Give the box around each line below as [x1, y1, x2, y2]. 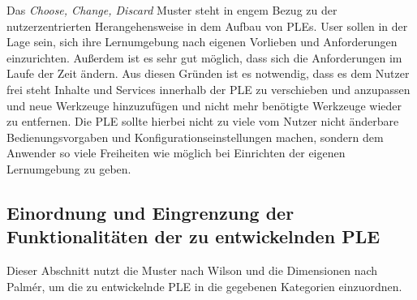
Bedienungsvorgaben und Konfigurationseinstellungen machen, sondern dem [6, 128, 384, 145]
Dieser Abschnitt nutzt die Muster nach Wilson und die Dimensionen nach [6, 262, 378, 279]
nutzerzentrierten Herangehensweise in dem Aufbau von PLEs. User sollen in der [6, 17, 408, 34]
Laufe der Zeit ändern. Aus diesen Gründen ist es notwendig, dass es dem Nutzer [6, 65, 410, 82]
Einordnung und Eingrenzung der [6, 199, 294, 225]
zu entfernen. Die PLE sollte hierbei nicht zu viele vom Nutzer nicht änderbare [6, 113, 399, 130]
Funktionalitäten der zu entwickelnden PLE [6, 224, 380, 249]
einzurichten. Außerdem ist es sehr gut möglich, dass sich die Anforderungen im [6, 49, 402, 66]
